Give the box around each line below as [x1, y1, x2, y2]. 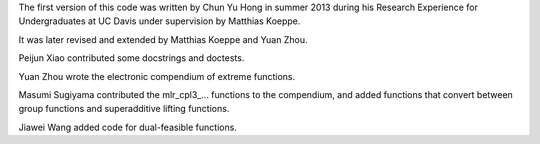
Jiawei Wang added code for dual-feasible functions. [18, 121, 237, 133]
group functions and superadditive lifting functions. [18, 103, 230, 115]
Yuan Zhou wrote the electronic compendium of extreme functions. [18, 70, 296, 82]
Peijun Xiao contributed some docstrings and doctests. [18, 52, 245, 64]
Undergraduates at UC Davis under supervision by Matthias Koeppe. [18, 15, 301, 27]
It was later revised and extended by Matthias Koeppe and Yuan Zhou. [18, 33, 308, 45]
